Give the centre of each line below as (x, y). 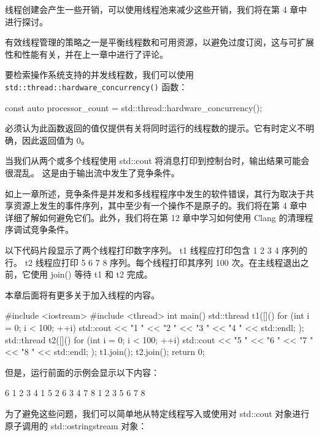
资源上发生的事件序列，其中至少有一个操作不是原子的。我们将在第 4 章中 (160, 205)
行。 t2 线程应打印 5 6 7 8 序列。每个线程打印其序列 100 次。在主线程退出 (153, 262)
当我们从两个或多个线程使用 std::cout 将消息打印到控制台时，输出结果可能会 (157, 161)
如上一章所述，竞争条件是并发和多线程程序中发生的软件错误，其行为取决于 (155, 193)
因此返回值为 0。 (56, 140)
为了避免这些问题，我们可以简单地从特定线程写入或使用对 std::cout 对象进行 (157, 413)
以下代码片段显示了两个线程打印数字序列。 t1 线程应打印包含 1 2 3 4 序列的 (156, 250)
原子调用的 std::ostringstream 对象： (76, 425)
